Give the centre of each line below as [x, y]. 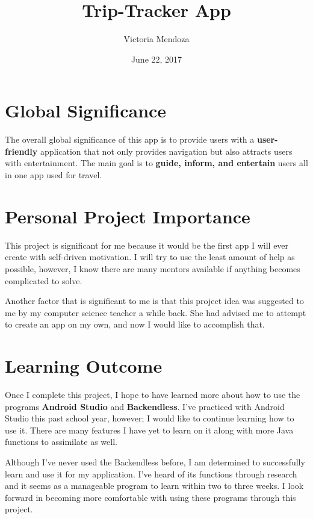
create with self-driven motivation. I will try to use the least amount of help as [150, 257]
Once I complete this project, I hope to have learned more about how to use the [153, 395]
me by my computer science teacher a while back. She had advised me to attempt [156, 312]
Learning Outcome [84, 366]
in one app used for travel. [54, 175]
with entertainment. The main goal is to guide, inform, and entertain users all [156, 163]
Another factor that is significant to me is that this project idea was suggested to [154, 301]
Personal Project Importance [128, 216]
